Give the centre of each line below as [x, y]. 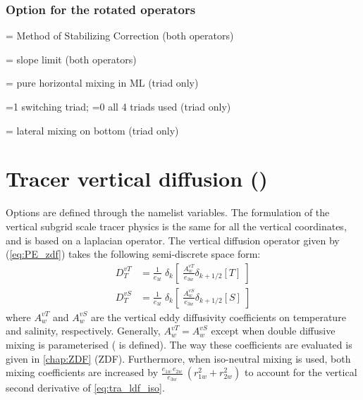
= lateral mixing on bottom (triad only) [92, 130]
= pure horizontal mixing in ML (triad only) [102, 83]
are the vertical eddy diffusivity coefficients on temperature [218, 317]
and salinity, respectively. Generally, [83, 331]
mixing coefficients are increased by [82, 372]
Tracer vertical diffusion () [137, 179]
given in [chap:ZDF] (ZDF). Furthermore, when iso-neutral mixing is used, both [178, 358]
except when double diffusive [273, 331]
